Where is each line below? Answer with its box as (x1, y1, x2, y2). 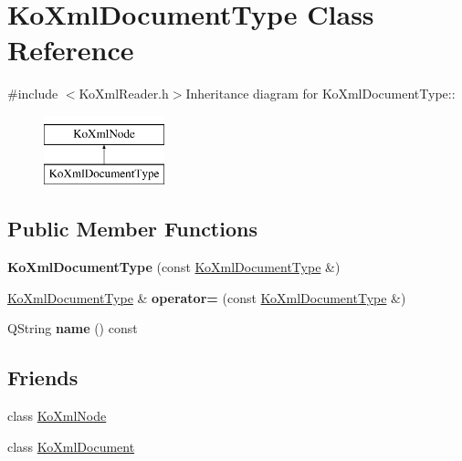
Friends (7, 363, 79, 392)
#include (7, 84, 58, 103)
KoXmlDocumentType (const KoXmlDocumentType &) (7, 257, 341, 277)
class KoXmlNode (7, 406, 107, 425)
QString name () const (7, 319, 138, 338)
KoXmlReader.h (79, 84, 169, 103)
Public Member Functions (7, 215, 257, 243)
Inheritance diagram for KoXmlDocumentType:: (185, 84, 456, 103)
